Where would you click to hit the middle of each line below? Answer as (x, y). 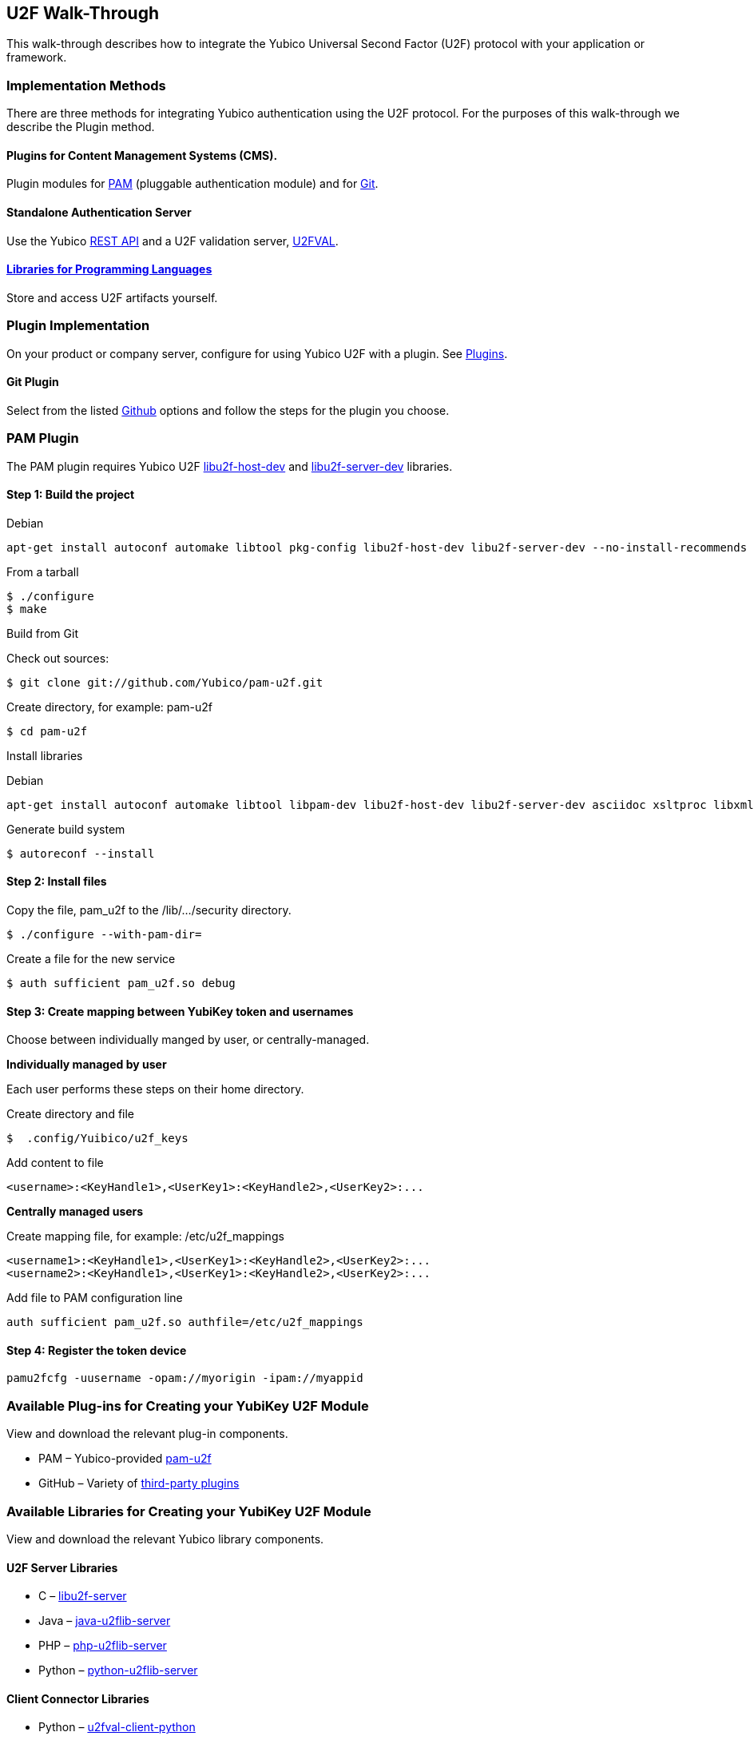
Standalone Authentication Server (99, 212)
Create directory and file (71, 1114)
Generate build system (66, 829)
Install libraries (45, 755)
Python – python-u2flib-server (118, 1670)
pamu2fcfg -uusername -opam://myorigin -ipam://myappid (185, 1378)
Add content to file (55, 1163)
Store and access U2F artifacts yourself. (112, 297)
